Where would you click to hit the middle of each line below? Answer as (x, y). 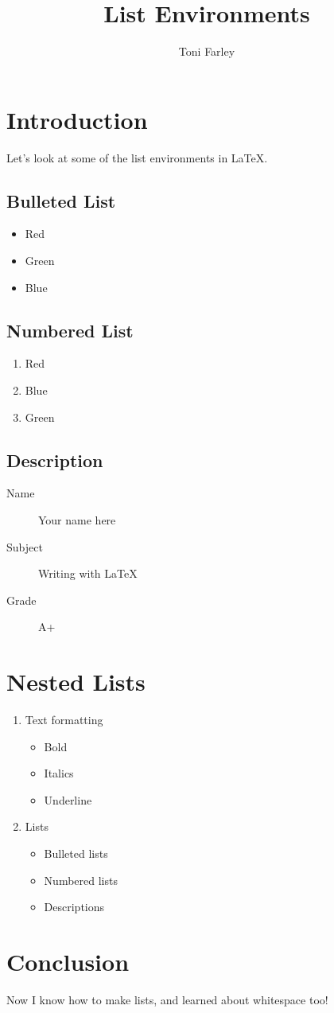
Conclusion (68, 962)
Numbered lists (81, 880)
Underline (68, 799)
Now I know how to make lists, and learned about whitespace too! (167, 999)
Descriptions (74, 907)
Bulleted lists (76, 853)
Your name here (77, 520)
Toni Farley (207, 51)
